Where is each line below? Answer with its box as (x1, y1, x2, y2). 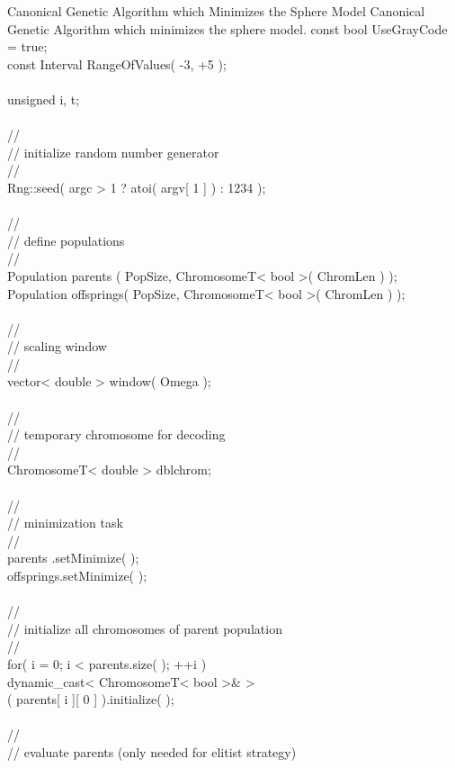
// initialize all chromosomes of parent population (7, 619, 282, 637)
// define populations (7, 230, 125, 249)
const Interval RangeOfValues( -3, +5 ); (7, 54, 227, 73)
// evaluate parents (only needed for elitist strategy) (7, 742, 297, 761)
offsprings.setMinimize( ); (7, 566, 147, 584)
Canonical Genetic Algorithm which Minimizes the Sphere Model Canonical (7, 2, 425, 20)
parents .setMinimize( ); (7, 548, 139, 567)
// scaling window (7, 337, 107, 356)
